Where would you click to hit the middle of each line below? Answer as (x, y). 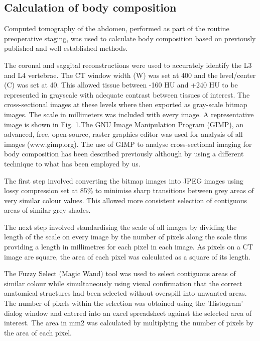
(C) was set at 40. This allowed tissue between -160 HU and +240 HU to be (121, 85)
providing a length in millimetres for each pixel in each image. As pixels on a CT (128, 247)
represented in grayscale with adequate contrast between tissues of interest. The (127, 94)
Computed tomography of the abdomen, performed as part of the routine (117, 28)
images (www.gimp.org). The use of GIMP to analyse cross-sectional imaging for (128, 144)
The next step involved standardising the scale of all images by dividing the (120, 227)
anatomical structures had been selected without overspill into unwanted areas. (125, 293)
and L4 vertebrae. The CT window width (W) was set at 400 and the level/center (130, 75)
